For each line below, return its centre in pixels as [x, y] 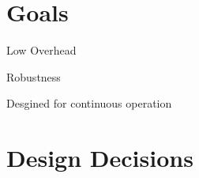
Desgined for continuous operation [89, 103]
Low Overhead [41, 50]
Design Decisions [100, 158]
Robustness [34, 76]
